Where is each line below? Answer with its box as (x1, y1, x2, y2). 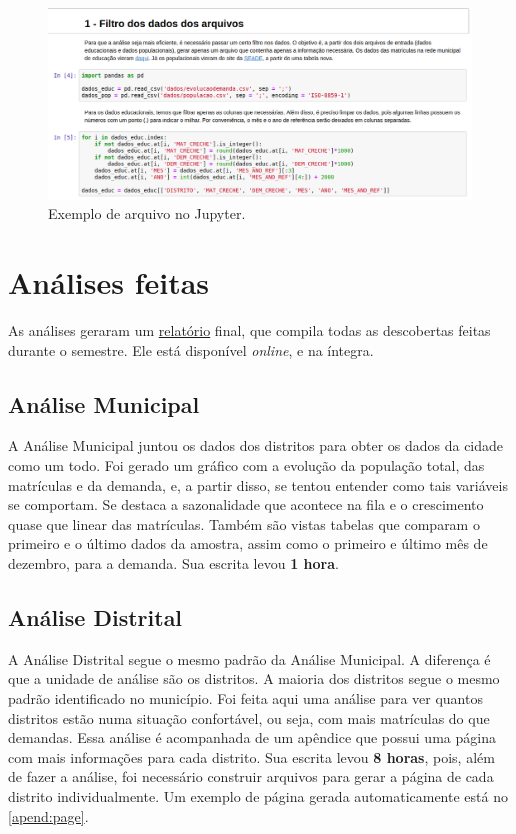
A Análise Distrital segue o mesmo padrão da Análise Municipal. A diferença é (8, 648, 491, 669)
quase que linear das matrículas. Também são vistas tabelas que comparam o (8, 513, 480, 534)
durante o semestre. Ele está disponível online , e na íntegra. (8, 339, 374, 360)
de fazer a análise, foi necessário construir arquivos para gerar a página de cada (8, 766, 494, 787)
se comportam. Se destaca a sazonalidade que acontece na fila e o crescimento (8, 494, 484, 515)
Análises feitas (8, 262, 210, 303)
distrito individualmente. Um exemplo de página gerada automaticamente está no (8, 785, 508, 806)
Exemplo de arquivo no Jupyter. (48, 203, 246, 224)
